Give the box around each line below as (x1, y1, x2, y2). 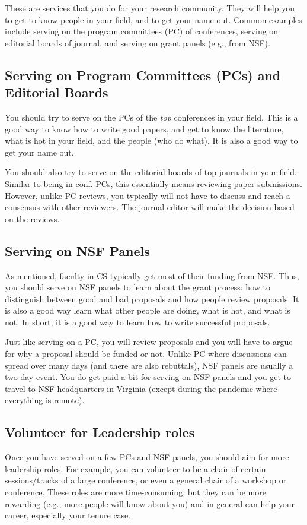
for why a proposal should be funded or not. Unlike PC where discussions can (5, 347, 287, 360)
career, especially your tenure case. (5, 509, 131, 521)
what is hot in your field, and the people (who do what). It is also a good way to (5, 134, 298, 147)
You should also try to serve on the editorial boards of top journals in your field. (5, 166, 298, 178)
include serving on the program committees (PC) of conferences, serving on (5, 25, 279, 37)
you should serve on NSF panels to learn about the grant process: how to (5, 281, 270, 293)
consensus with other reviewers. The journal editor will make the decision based (5, 201, 295, 213)
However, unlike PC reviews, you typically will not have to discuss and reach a (5, 189, 290, 201)
